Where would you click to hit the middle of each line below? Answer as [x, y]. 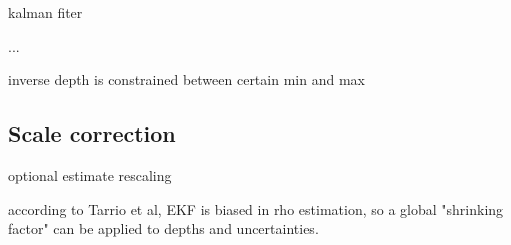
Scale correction [92, 133]
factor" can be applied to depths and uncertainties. [163, 228]
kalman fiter [45, 12]
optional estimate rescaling [90, 174]
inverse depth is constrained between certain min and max [186, 79]
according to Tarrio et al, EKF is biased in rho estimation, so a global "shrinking [256, 208]
